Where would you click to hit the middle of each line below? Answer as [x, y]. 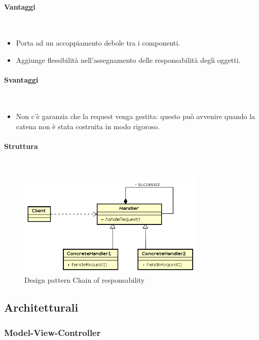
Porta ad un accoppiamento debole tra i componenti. [98, 43]
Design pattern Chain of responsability [85, 280]
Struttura [21, 146]
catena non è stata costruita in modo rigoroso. [88, 126]
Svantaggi [21, 80]
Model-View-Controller [52, 332]
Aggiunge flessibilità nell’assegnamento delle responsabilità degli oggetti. [128, 60]
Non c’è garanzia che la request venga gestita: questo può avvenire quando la [136, 116]
